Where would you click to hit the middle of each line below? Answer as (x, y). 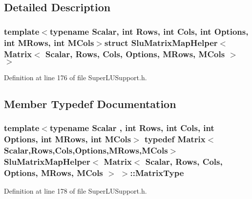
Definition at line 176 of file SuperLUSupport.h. (75, 77)
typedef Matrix (175, 139)
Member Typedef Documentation (90, 103)
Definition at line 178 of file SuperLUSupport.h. (75, 191)
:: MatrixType (157, 172)
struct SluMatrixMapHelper (161, 42)
